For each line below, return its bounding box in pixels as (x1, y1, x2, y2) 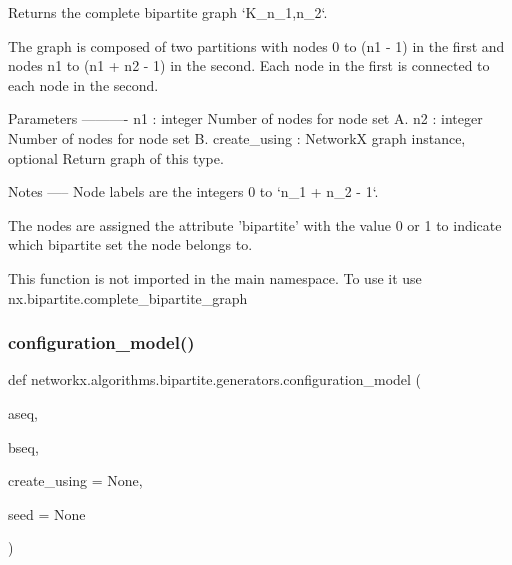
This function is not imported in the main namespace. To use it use (8, 267, 422, 288)
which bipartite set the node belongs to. (8, 234, 253, 255)
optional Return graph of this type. (8, 147, 224, 168)
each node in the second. (8, 74, 159, 95)
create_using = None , (8, 470, 143, 491)
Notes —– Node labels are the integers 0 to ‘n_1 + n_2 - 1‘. (8, 181, 379, 202)
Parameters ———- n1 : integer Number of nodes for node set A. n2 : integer (8, 108, 483, 129)
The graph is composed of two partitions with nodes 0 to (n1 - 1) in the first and (8, 35, 505, 56)
